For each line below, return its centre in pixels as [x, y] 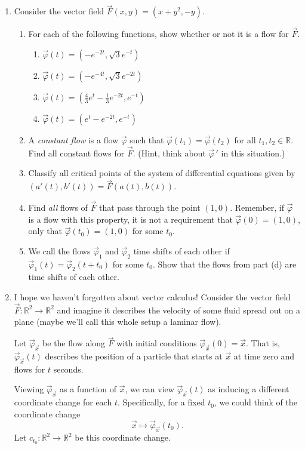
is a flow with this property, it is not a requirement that [130, 219]
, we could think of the [256, 402]
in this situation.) [253, 153]
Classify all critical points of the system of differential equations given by [162, 173]
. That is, [263, 343]
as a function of [88, 389]
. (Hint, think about [169, 153]
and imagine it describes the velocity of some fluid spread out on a [179, 310]
